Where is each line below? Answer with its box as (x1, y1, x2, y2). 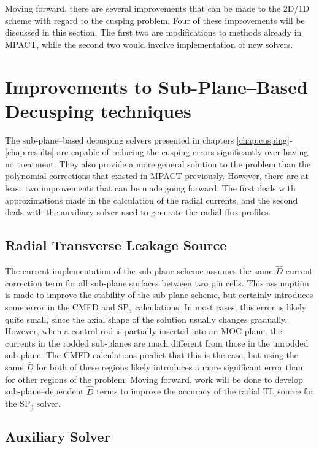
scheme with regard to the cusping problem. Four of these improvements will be (5, 13, 305, 26)
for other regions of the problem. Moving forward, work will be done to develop (5, 372, 303, 385)
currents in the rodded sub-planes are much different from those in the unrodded (5, 336, 309, 349)
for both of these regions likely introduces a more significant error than (36, 361, 303, 374)
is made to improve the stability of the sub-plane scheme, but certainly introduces (5, 288, 313, 301)
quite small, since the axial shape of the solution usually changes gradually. (5, 312, 288, 325)
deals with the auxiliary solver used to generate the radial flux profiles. (5, 205, 271, 218)
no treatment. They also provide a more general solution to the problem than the (5, 157, 311, 170)
